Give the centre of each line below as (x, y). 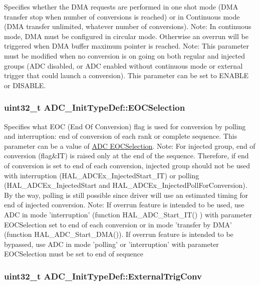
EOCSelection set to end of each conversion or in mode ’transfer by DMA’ (118, 224)
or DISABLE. (25, 85)
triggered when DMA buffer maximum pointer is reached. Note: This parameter (127, 46)
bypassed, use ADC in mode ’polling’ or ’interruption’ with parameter (111, 244)
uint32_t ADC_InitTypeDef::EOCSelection (95, 107)
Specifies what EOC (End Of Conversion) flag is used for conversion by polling (125, 126)
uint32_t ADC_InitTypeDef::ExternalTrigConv (103, 276)
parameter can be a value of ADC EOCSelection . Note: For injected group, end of (130, 146)
